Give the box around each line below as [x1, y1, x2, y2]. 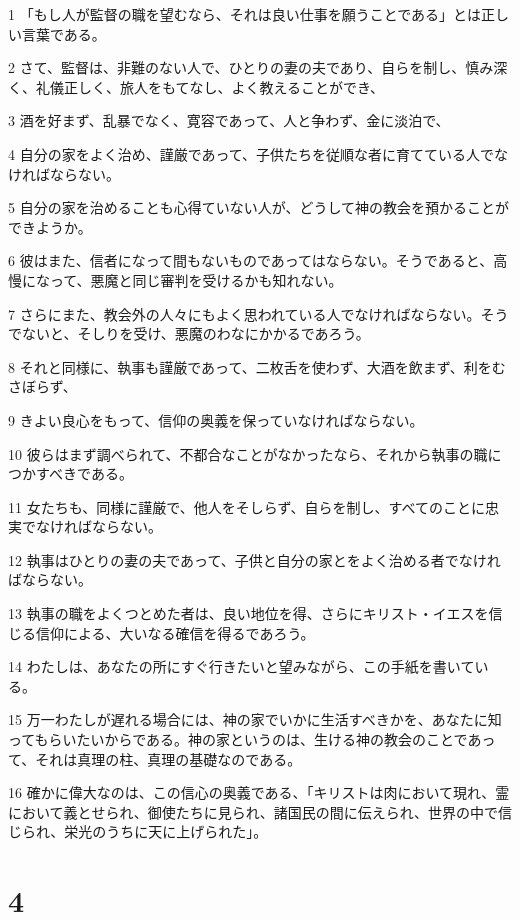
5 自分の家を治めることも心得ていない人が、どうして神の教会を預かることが [8, 197, 509, 218]
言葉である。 [21, 23, 106, 44]
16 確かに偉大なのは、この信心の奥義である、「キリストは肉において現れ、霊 [8, 782, 510, 803]
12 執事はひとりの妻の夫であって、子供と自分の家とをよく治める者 [8, 549, 445, 570]
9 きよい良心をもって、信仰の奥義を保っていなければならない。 [8, 409, 424, 430]
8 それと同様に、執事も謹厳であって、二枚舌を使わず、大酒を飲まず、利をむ [8, 356, 506, 377]
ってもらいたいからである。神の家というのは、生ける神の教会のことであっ [8, 729, 496, 750]
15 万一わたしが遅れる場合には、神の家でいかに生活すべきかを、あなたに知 [8, 709, 502, 730]
